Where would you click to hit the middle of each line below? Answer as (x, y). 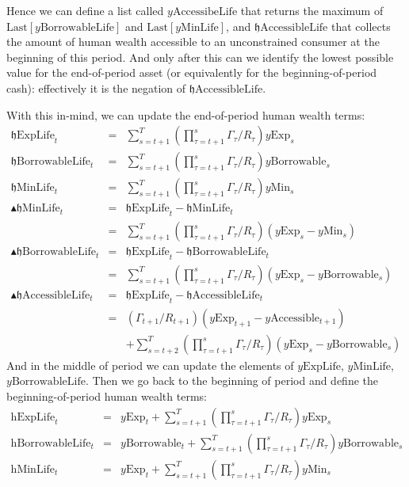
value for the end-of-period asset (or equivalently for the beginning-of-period (192, 72)
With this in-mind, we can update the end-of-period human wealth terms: (186, 114)
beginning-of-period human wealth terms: (107, 396)
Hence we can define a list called (85, 10)
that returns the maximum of (312, 10)
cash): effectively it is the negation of (96, 88)
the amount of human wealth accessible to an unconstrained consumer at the (193, 42)
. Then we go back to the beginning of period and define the (232, 380)
